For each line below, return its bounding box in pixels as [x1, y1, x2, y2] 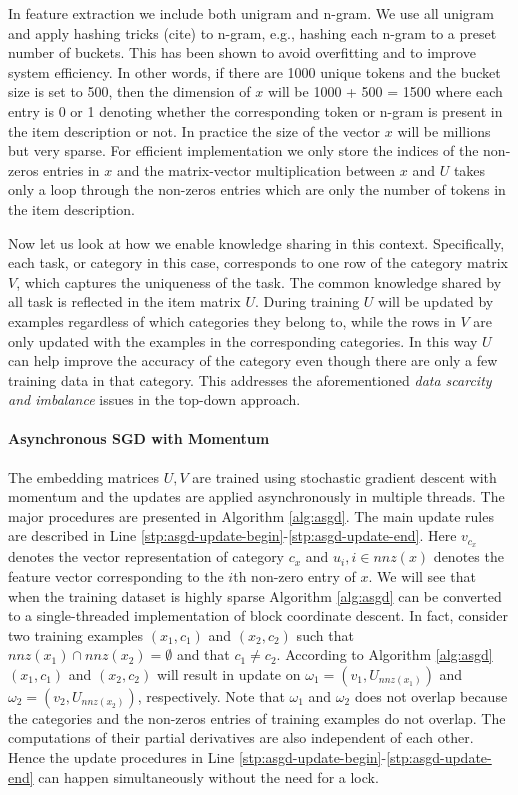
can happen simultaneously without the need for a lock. [38, 766, 379, 787]
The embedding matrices [8, 466, 159, 487]
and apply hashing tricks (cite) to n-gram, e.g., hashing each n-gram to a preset [8, 22, 497, 43]
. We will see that [368, 565, 476, 586]
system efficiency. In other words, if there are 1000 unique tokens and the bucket [8, 61, 501, 82]
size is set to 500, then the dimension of [8, 81, 251, 102]
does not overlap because [354, 685, 508, 706]
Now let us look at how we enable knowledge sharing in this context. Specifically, [8, 232, 505, 253]
